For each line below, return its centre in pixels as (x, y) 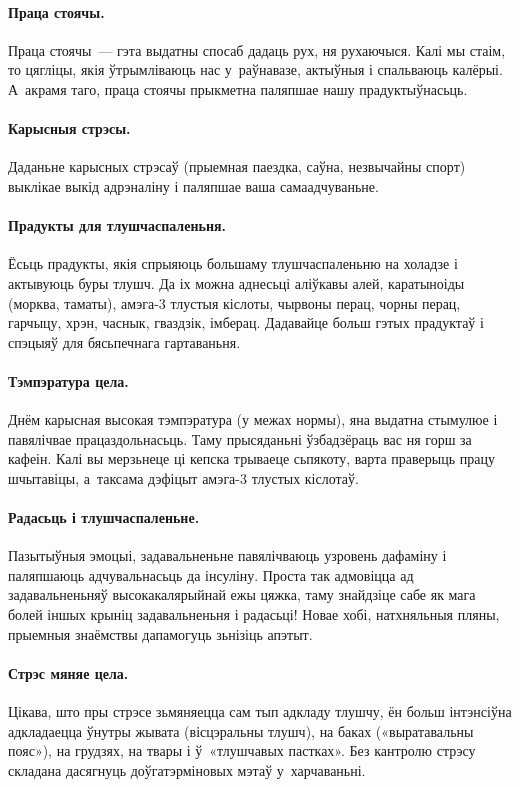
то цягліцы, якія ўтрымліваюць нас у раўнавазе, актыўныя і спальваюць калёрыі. (255, 69)
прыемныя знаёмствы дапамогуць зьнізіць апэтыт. (160, 633)
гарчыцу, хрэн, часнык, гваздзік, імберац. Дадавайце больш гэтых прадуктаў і (246, 322)
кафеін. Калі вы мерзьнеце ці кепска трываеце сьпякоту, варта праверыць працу (251, 458)
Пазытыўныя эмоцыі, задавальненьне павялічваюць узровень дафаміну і (227, 555)
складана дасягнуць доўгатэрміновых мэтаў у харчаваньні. (187, 769)
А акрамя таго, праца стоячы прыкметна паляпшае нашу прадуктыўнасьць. (238, 88)
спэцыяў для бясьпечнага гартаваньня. (124, 341)
